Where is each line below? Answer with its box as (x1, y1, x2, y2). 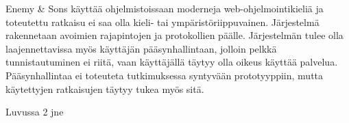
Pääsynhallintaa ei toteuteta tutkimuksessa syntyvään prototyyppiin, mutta (5, 68, 324, 82)
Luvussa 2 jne (5, 105, 64, 119)
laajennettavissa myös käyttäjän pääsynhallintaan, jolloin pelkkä (5, 41, 277, 55)
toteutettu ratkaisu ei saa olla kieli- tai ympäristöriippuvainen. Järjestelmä (5, 14, 320, 29)
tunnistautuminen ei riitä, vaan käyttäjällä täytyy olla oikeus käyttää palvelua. (5, 55, 338, 69)
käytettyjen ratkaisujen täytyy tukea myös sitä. (5, 81, 204, 96)
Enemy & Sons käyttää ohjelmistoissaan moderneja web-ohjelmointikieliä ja (5, 1, 324, 15)
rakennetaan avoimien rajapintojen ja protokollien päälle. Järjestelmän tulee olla (5, 28, 344, 42)
